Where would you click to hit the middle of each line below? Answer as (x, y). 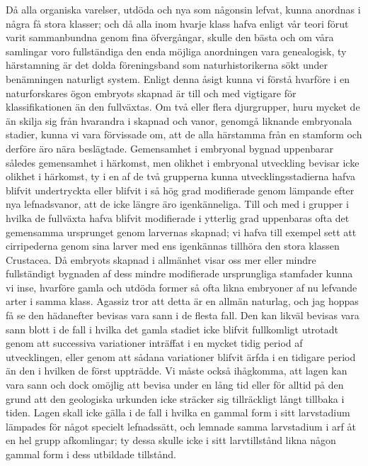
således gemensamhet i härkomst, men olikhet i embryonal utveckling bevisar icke (183, 162)
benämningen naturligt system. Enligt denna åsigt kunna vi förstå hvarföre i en (178, 78)
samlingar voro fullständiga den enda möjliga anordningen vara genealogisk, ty (176, 51)
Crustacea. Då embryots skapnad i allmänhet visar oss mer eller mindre (161, 259)
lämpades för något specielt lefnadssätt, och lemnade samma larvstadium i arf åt (181, 426)
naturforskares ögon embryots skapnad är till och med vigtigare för (151, 93)
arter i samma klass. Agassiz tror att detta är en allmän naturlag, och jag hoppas (182, 301)
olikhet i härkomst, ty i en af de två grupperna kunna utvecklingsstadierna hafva (180, 176)
